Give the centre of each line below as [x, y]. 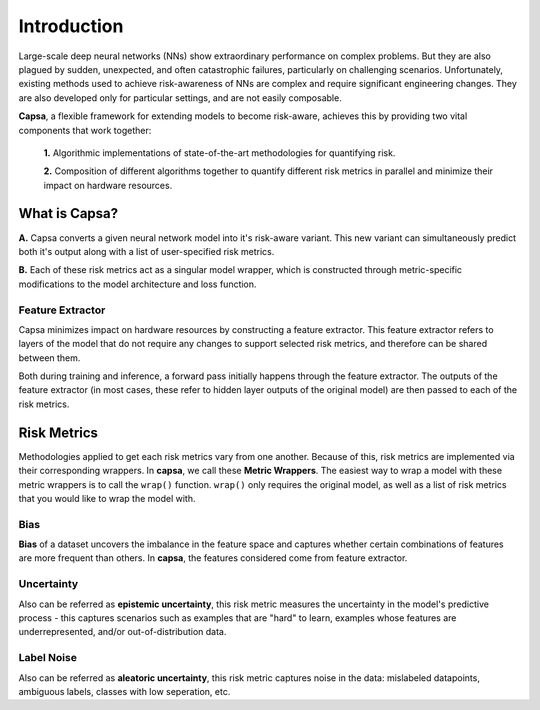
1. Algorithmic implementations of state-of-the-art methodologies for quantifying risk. [219, 152]
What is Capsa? [68, 213]
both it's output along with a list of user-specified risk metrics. [146, 251]
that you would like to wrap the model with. [107, 498]
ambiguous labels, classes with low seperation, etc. [124, 691]
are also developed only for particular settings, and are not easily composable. [180, 97]
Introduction [71, 26]
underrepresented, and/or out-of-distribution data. [122, 632]
